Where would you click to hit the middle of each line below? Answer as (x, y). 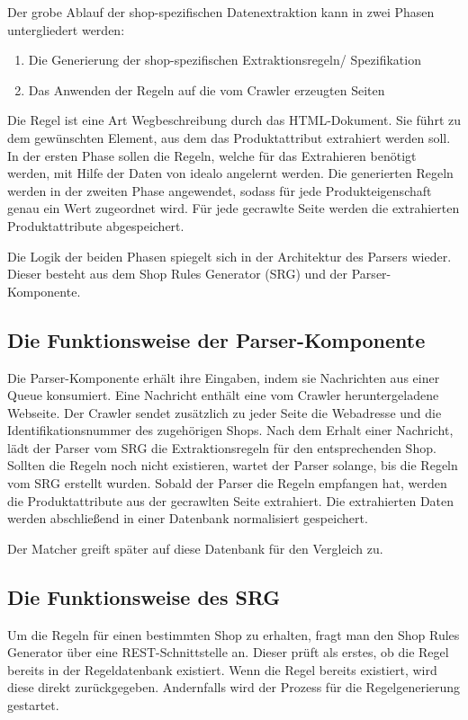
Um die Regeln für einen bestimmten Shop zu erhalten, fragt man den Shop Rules (234, 634)
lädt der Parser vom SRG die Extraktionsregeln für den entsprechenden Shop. (222, 447)
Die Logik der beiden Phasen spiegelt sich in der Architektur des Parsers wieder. (229, 256)
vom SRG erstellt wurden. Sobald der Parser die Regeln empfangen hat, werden (227, 483)
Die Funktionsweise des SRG (144, 596)
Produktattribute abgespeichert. (96, 225)
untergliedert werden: (66, 29)
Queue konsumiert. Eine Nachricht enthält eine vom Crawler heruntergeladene (223, 395)
